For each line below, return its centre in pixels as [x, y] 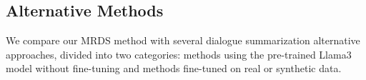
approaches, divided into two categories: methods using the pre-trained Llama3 [179, 54]
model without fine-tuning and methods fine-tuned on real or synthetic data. [174, 68]
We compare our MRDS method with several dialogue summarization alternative [183, 40]
